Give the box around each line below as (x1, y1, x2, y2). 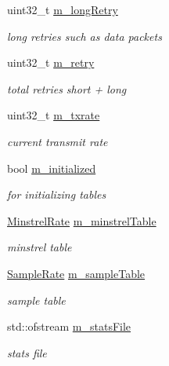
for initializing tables (7, 186, 106, 203)
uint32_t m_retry (7, 54, 95, 71)
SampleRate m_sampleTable (7, 265, 146, 281)
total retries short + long (7, 80, 127, 97)
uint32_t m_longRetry (7, 2, 118, 17)
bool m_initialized (7, 159, 96, 176)
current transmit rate (7, 133, 108, 149)
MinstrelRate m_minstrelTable (7, 212, 156, 229)
